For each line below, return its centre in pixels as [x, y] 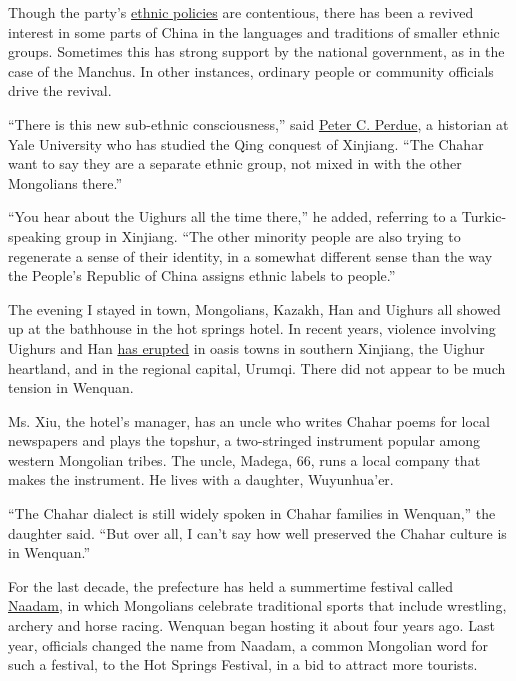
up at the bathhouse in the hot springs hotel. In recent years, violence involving [252, 328]
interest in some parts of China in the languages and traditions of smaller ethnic [254, 31]
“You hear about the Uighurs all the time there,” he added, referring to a [233, 216]
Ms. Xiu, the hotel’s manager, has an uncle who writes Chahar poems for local [249, 420]
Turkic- [484, 216]
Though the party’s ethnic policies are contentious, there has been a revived [241, 12]
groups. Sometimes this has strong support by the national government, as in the [256, 51]
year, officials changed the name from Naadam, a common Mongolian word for [248, 644]
